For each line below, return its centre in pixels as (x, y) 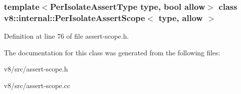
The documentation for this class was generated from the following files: (112, 52)
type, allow (181, 17)
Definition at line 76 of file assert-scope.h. (67, 36)
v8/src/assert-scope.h (36, 69)
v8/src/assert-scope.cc (37, 85)
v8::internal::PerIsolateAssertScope (75, 17)
